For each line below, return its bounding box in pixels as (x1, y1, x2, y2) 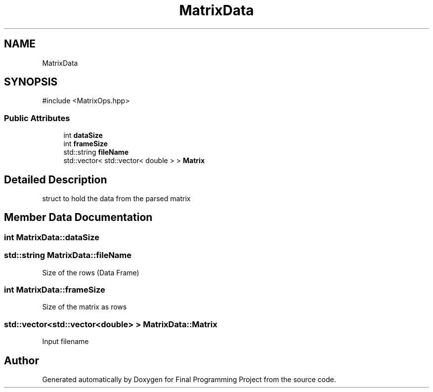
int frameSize (63, 139, 108, 148)
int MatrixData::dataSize (4, 232, 99, 242)
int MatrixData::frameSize (4, 285, 105, 295)
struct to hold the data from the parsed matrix (42, 194, 191, 203)
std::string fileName (63, 148, 129, 157)
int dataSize (63, 131, 103, 140)
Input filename (42, 337, 89, 346)
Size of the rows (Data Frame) (42, 268, 139, 277)
